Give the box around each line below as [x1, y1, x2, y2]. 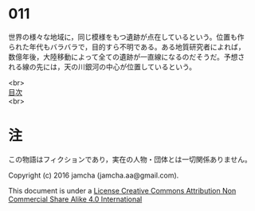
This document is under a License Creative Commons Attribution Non [8, 186, 237, 195]
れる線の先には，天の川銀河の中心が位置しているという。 [8, 61, 197, 72]
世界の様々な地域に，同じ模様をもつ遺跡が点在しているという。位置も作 [8, 32, 245, 41]
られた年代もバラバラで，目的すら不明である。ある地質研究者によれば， [8, 41, 245, 52]
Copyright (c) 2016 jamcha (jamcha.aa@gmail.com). [8, 170, 179, 180]
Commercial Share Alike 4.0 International [8, 194, 143, 204]
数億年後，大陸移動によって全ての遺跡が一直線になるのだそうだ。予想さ [8, 52, 245, 61]
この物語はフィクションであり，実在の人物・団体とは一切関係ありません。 [8, 154, 253, 164]
